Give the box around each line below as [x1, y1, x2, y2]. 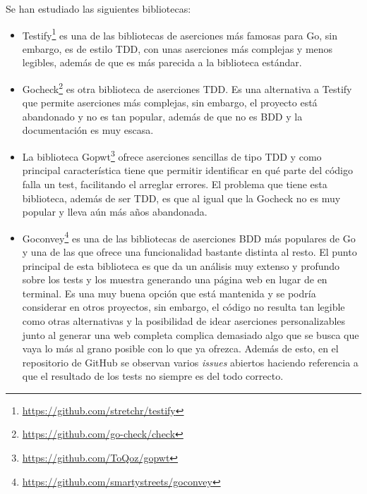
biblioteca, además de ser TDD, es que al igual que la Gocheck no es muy [22, 190, 341, 205]
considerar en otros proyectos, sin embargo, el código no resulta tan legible [22, 300, 345, 314]
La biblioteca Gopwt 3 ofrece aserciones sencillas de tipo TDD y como [22, 147, 322, 163]
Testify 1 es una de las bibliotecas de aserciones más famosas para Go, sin [22, 25, 337, 42]
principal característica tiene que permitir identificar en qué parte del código [22, 163, 353, 178]
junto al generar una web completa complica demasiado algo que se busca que [22, 327, 359, 342]
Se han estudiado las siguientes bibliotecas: [6, 1, 191, 16]
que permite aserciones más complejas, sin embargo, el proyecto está [22, 95, 318, 110]
